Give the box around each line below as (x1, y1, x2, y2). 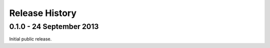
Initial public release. (9, 36, 52, 42)
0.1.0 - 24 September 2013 (9, 22, 99, 31)
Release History (9, 7, 77, 18)
